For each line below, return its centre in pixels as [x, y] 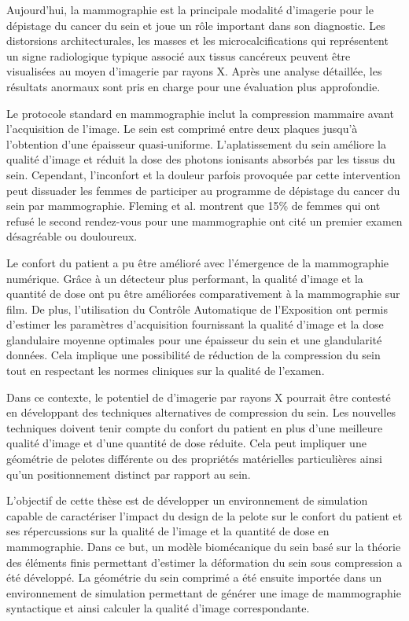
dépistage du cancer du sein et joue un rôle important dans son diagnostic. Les [196, 25]
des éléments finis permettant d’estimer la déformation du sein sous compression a [204, 562]
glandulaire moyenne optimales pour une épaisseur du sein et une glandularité [194, 339]
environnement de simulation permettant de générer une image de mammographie [204, 592]
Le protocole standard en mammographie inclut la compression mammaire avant [200, 113]
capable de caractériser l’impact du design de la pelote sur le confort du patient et [204, 515]
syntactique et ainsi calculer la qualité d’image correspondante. [158, 608]
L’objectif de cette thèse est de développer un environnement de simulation [187, 500]
